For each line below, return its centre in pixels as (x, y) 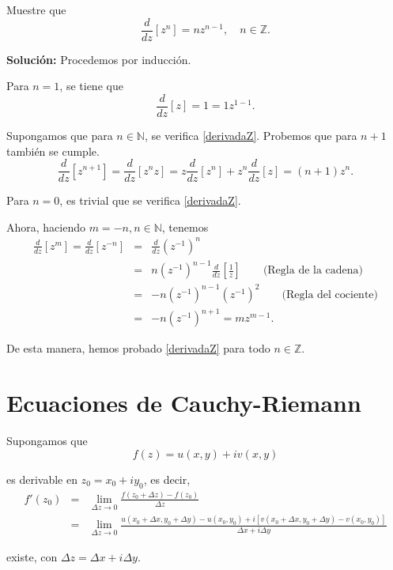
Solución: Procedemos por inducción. (99, 59)
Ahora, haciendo (46, 226)
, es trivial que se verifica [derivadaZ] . (150, 200)
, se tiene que (91, 86)
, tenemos (185, 226)
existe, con (32, 556)
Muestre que (36, 9)
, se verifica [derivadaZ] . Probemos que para (251, 135)
